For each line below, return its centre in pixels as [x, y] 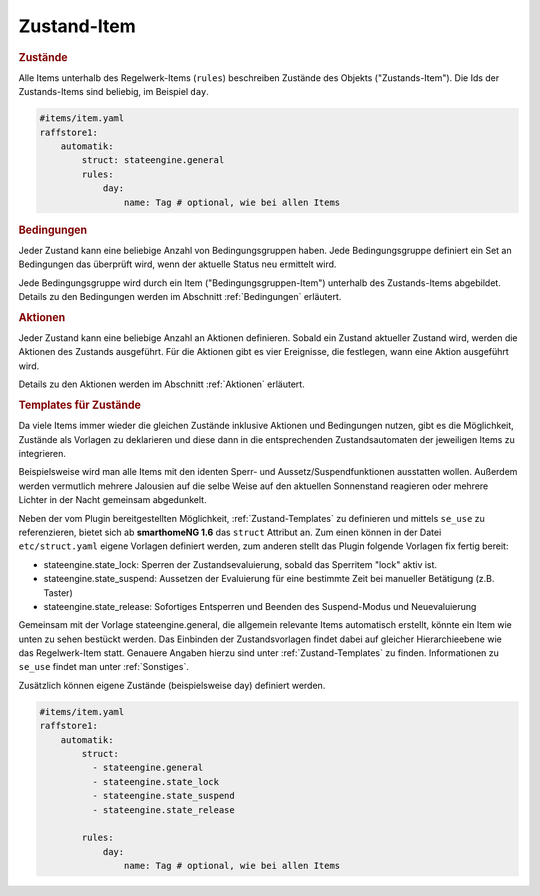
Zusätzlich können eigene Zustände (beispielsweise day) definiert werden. [172, 685]
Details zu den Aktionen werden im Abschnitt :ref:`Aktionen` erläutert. [161, 384]
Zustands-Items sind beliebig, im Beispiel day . [114, 92]
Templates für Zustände [80, 405]
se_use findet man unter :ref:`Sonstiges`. [103, 667]
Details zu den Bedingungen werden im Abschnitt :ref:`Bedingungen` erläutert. [180, 296]
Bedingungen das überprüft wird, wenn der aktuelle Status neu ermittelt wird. [177, 264]
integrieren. [42, 453]
